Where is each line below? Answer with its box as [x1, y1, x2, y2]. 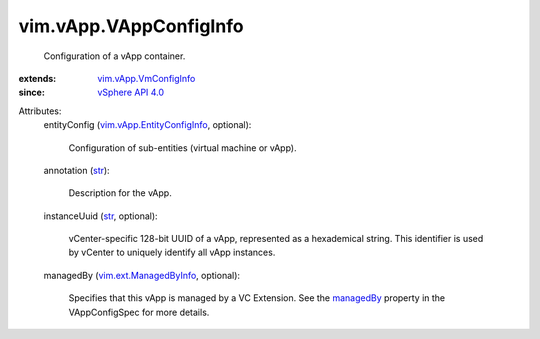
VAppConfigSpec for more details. [68, 306, 210, 318]
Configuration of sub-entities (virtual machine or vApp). [68, 141, 297, 154]
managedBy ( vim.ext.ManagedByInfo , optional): [43, 269, 240, 281]
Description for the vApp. [68, 187, 172, 199]
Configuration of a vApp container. [43, 50, 186, 62]
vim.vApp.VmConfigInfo [97, 72, 196, 84]
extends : [18, 72, 57, 84]
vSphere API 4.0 [97, 86, 165, 99]
